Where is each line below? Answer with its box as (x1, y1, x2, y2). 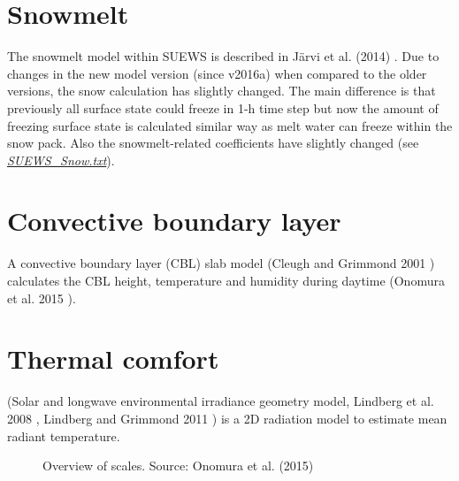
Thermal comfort (7, 340, 219, 377)
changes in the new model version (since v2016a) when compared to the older (7, 64, 427, 82)
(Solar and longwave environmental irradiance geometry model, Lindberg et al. (7, 392, 434, 410)
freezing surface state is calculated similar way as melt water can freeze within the (7, 116, 453, 134)
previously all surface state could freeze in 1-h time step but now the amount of (7, 98, 439, 117)
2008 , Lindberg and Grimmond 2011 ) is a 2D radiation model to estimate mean (7, 408, 448, 427)
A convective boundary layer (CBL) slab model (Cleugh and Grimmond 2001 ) (7, 254, 435, 272)
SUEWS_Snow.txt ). (7, 150, 115, 169)
